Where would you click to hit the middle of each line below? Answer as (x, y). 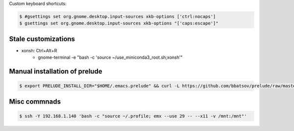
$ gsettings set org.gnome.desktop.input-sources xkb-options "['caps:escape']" (119, 23)
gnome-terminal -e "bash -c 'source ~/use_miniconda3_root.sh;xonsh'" (110, 57)
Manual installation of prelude (56, 72)
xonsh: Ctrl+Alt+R (39, 50)
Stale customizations (42, 39)
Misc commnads (35, 101)
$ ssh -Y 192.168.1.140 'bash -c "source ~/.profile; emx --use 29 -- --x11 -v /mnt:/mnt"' (133, 116)
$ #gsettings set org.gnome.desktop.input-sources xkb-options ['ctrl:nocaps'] (118, 16)
